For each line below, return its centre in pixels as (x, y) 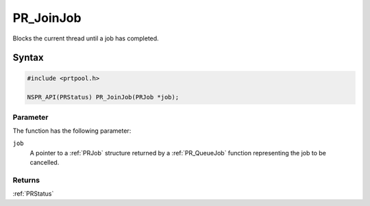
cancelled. (45, 163)
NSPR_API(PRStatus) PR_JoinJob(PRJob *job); (103, 97)
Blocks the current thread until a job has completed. (86, 38)
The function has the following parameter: (72, 131)
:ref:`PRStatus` (33, 194)
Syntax (28, 58)
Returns (26, 180)
